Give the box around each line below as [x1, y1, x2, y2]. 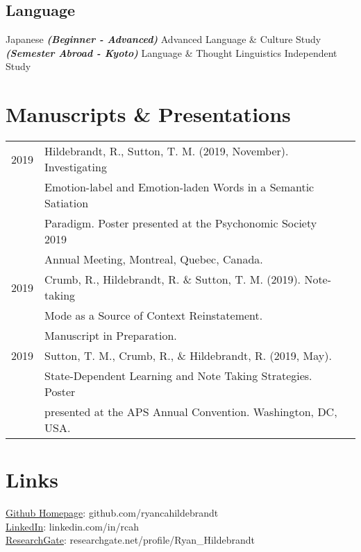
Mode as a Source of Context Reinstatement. [44, 307, 263, 324]
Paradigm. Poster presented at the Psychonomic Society [44, 215, 317, 232]
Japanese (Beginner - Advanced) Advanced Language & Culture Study [6, 32, 321, 46]
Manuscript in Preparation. [44, 327, 177, 344]
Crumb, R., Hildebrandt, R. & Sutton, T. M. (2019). [44, 271, 301, 288]
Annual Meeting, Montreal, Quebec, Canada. [44, 251, 263, 268]
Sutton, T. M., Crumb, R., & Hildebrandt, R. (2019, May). [44, 347, 332, 364]
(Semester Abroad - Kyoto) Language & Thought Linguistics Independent [6, 45, 337, 60]
